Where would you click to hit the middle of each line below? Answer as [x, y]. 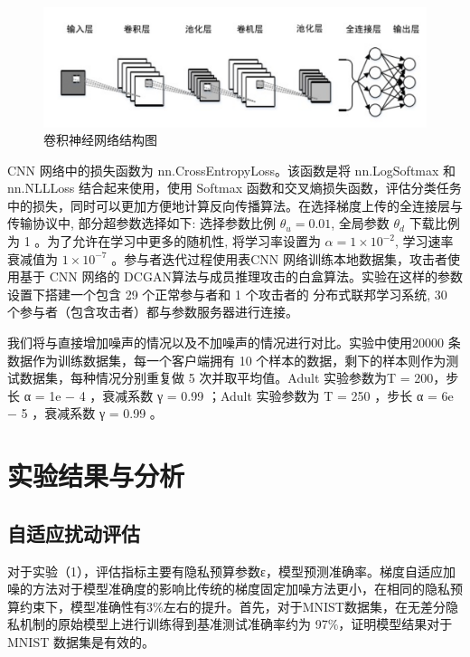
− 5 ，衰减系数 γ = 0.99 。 [85, 413]
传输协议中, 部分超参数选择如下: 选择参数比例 [142, 223]
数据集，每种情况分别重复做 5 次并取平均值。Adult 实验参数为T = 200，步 [239, 378]
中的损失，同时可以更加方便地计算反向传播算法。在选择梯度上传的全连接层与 [235, 205]
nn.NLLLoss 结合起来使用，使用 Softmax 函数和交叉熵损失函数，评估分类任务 [235, 188]
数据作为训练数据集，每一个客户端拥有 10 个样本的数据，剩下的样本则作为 [227, 360]
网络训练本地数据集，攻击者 [365, 258]
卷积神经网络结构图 [100, 140]
